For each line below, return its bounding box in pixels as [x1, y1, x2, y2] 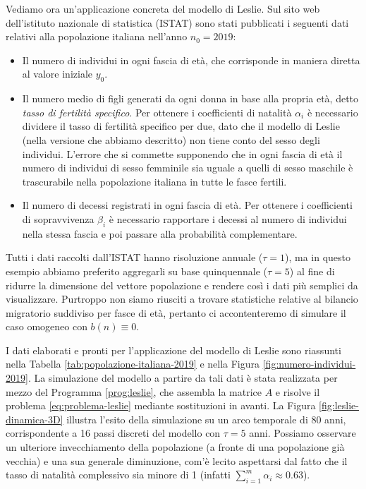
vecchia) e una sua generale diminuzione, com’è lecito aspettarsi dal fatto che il [6, 453, 348, 468]
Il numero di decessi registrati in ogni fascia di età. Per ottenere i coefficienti [22, 198, 353, 212]
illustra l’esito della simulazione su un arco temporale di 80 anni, [66, 411, 346, 426]
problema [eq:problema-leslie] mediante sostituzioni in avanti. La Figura [6, 398, 316, 413]
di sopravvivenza [22, 211, 94, 226]
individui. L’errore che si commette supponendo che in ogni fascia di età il [22, 146, 343, 161]
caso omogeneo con [6, 319, 87, 334]
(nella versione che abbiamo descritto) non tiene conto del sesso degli [22, 132, 320, 147]
